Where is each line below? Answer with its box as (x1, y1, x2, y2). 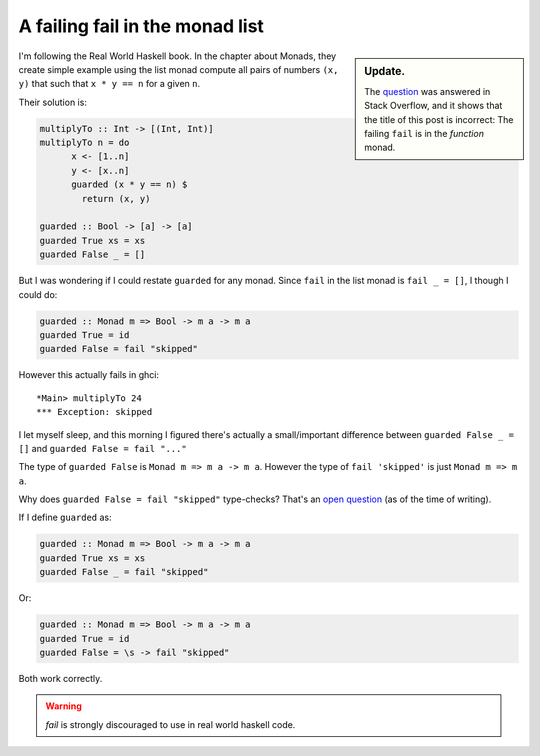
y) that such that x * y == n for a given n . (18, 78, 200, 90)
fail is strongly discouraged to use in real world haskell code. (45, 718, 296, 730)
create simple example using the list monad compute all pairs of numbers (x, (18, 63, 339, 75)
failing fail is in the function (364, 127, 485, 139)
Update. (364, 64, 405, 78)
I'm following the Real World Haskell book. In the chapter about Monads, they (18, 50, 337, 62)
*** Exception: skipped (36, 406, 153, 418)
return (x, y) (81, 193, 151, 204)
